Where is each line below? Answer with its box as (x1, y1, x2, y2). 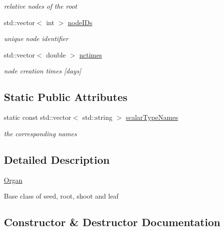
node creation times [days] (4, 66, 81, 76)
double (46, 49, 66, 59)
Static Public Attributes (4, 89, 128, 104)
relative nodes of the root (4, 1, 78, 11)
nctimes (79, 49, 102, 59)
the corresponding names (4, 128, 77, 138)
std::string (82, 112, 112, 122)
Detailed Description (4, 152, 110, 167)
